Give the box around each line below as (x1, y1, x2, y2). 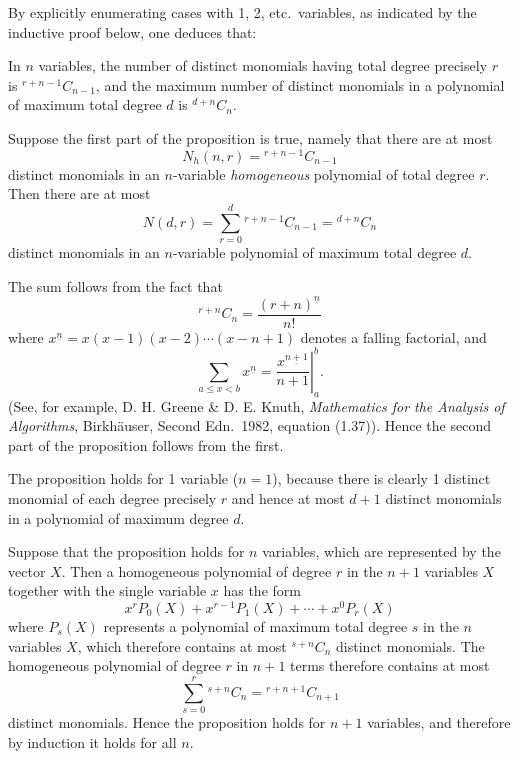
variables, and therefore (367, 711, 511, 732)
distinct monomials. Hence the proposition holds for (8, 711, 326, 732)
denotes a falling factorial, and (300, 326, 487, 347)
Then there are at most (8, 183, 151, 204)
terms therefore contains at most (290, 655, 490, 676)
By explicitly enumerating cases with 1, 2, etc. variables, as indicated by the (8, 2, 477, 22)
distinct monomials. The (336, 635, 485, 656)
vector (8, 560, 46, 581)
